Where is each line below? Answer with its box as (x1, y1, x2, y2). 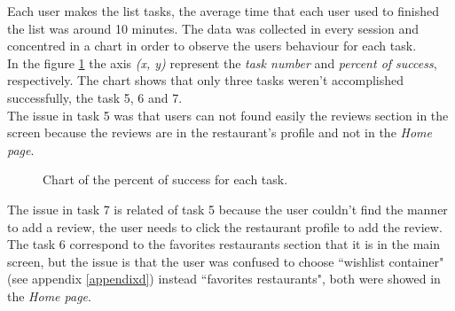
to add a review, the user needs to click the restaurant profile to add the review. (7, 217, 443, 236)
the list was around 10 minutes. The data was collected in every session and (7, 19, 420, 37)
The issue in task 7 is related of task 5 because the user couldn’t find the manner (7, 199, 448, 218)
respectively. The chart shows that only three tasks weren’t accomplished (7, 71, 404, 89)
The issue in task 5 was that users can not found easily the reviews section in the (7, 105, 449, 124)
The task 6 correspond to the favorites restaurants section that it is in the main (7, 235, 440, 253)
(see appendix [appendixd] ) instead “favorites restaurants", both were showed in (7, 269, 441, 288)
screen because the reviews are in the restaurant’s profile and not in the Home (7, 123, 432, 142)
